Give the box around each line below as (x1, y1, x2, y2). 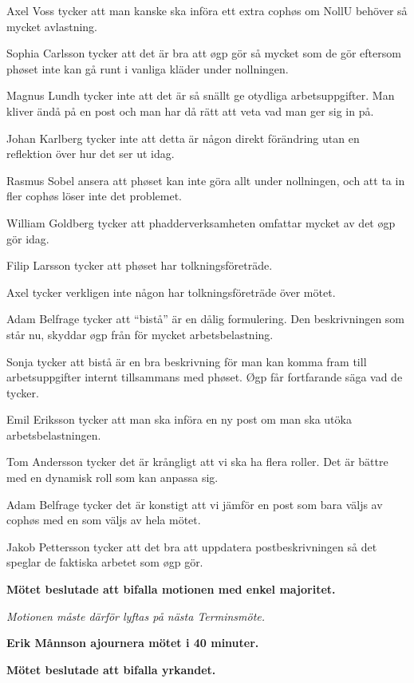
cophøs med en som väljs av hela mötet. (6, 511, 201, 528)
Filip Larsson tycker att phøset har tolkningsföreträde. (6, 257, 273, 274)
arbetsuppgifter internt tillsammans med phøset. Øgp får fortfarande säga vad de (6, 369, 403, 385)
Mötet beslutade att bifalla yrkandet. (6, 661, 216, 677)
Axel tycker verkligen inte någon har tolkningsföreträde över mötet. (6, 283, 336, 300)
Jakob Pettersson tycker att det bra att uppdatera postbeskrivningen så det (6, 538, 377, 555)
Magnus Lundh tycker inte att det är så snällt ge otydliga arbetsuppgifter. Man (6, 87, 395, 104)
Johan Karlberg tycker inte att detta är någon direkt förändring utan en (6, 129, 360, 146)
